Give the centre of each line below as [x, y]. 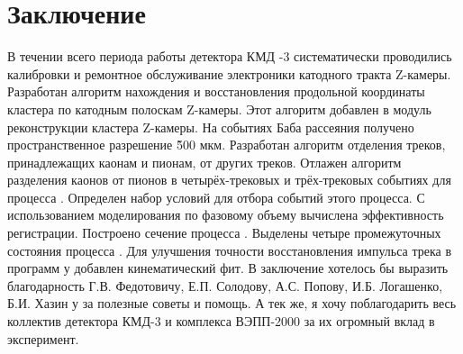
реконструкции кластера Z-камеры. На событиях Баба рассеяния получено [211, 127]
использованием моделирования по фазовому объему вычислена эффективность [226, 215]
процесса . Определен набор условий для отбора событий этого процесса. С [216, 197]
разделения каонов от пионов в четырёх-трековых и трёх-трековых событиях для [229, 180]
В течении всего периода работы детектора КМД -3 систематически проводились [230, 56]
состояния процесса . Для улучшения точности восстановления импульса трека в [230, 250]
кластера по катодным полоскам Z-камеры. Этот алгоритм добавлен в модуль [219, 109]
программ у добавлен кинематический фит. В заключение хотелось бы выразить [228, 268]
